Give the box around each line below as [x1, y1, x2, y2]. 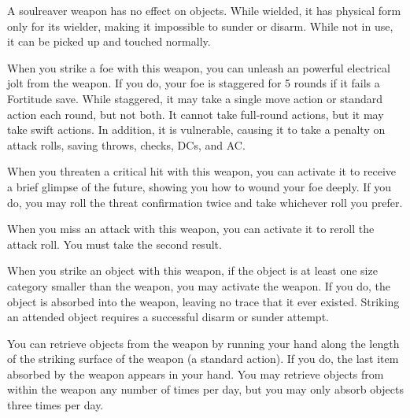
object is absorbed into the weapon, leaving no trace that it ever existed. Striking [7, 293, 400, 309]
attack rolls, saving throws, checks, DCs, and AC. [7, 136, 246, 153]
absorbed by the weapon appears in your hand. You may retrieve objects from [7, 365, 384, 382]
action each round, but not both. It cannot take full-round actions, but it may [7, 105, 384, 122]
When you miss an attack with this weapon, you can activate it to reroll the [7, 220, 375, 237]
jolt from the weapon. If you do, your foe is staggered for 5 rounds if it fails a [7, 75, 380, 91]
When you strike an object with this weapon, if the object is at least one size [7, 262, 378, 279]
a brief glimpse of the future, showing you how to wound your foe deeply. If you [7, 178, 391, 194]
